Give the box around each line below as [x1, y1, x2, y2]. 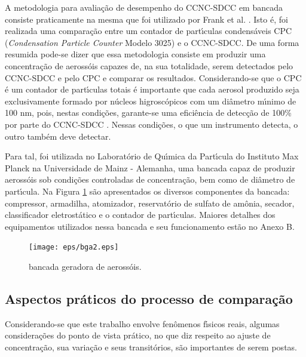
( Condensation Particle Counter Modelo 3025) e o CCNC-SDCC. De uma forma [5, 36, 299, 48]
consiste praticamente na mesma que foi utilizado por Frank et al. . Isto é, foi [5, 13, 288, 25]
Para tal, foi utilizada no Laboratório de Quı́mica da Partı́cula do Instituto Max [5, 150, 299, 162]
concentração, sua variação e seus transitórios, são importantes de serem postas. [5, 340, 297, 353]
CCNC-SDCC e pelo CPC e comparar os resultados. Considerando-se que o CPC [5, 71, 302, 84]
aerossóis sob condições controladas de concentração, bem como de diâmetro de [5, 173, 295, 186]
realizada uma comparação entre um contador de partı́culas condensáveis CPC [5, 24, 292, 37]
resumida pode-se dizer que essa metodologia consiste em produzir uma [5, 48, 266, 60]
